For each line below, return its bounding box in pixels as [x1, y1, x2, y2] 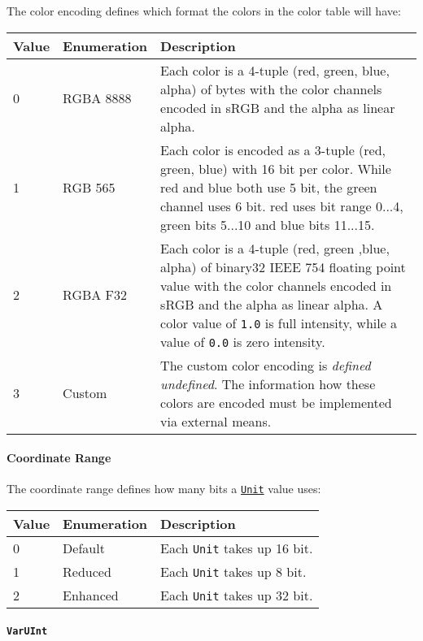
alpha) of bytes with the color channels [160, 79, 382, 98]
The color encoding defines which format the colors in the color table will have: [7, 2, 401, 19]
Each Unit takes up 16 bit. [160, 539, 313, 558]
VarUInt [7, 625, 48, 637]
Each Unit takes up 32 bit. [160, 586, 313, 605]
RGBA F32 [63, 285, 128, 305]
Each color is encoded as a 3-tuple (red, [160, 140, 386, 159]
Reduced [63, 562, 111, 582]
